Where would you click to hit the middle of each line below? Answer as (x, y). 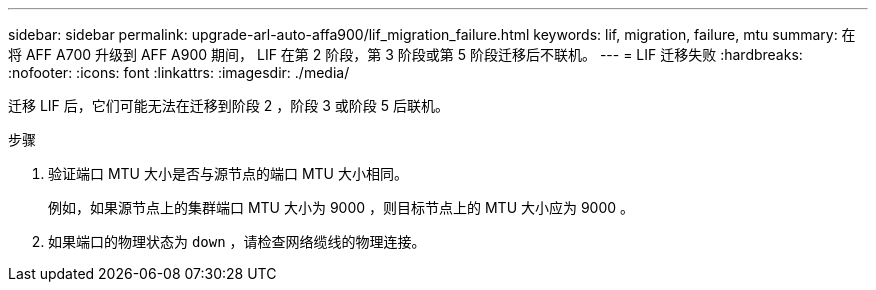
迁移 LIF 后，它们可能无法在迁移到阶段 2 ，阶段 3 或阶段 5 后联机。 (228, 105)
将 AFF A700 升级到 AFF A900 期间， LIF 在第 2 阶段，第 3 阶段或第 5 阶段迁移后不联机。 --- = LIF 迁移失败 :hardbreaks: (405, 54)
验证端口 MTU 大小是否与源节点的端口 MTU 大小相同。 (228, 173)
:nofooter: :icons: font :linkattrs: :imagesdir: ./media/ (179, 72)
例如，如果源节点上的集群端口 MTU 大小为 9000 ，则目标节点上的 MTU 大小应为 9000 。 (341, 207)
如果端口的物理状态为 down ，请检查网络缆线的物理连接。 (237, 241)
